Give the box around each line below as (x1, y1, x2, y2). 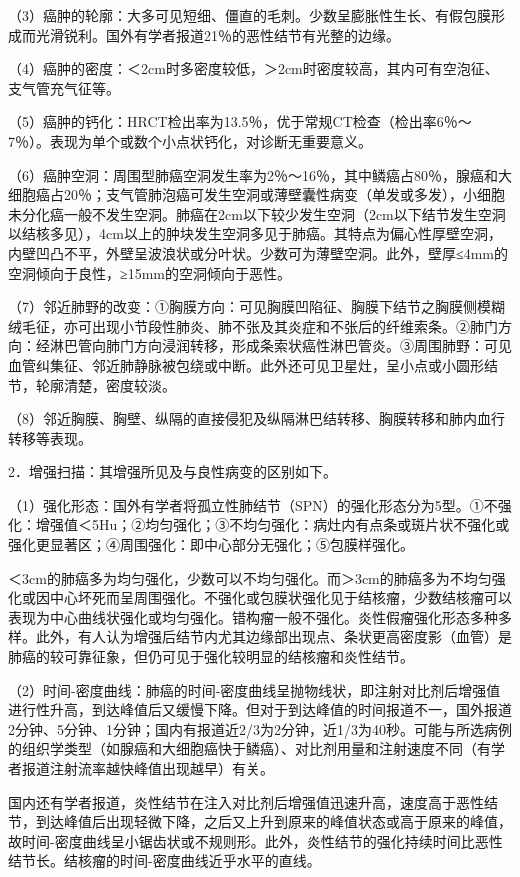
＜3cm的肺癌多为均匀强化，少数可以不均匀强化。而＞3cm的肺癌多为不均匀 (8, 567, 492, 588)
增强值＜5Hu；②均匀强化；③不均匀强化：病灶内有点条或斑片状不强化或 (35, 514, 510, 535)
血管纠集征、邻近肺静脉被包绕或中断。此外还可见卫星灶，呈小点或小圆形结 (8, 354, 498, 375)
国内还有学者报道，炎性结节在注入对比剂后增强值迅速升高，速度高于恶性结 (8, 791, 498, 812)
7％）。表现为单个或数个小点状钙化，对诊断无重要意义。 (8, 130, 372, 151)
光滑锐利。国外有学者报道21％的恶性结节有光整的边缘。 (35, 24, 400, 45)
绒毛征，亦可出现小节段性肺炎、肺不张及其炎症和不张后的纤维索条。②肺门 (8, 315, 498, 336)
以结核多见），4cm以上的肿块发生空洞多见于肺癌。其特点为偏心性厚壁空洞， (8, 223, 502, 244)
